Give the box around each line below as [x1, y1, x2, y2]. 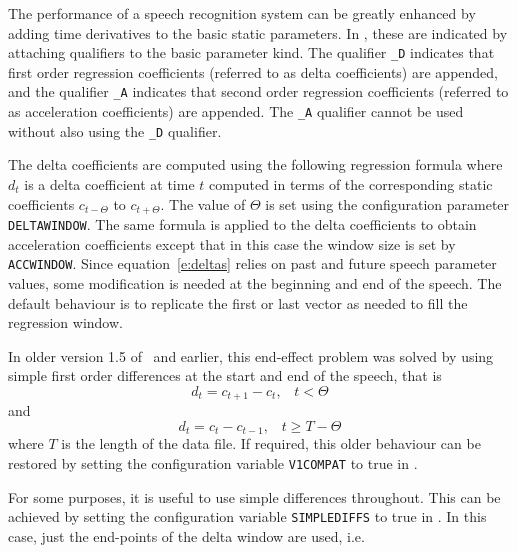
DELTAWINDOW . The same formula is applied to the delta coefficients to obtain [8, 214, 477, 235]
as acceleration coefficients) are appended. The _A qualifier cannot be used [8, 101, 464, 122]
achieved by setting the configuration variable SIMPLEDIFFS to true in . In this [8, 506, 487, 527]
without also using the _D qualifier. [8, 120, 222, 141]
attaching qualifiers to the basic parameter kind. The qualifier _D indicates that [8, 42, 495, 63]
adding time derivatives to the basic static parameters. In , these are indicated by [8, 22, 508, 43]
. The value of [160, 193, 246, 214]
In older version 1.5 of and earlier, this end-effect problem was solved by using [8, 345, 494, 366]
